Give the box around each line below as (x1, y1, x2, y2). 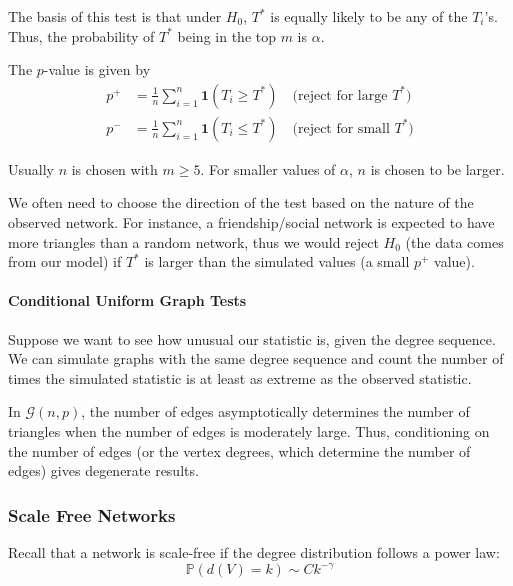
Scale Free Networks (8, 502, 176, 527)
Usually (8, 158, 54, 179)
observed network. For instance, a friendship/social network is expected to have (8, 212, 495, 233)
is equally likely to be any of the (270, 6, 468, 26)
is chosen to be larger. (370, 158, 505, 179)
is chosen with (71, 158, 158, 179)
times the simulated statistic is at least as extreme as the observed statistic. (8, 367, 472, 388)
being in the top (177, 25, 276, 46)
